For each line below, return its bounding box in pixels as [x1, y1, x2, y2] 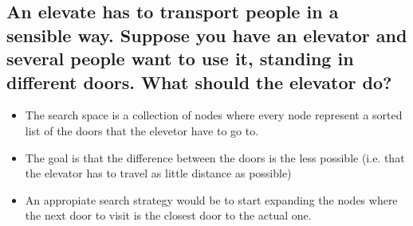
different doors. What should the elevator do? [6, 69, 392, 94]
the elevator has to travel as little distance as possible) [25, 165, 292, 181]
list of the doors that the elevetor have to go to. [25, 122, 259, 138]
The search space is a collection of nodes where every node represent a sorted [25, 107, 403, 123]
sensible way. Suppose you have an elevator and [6, 22, 407, 47]
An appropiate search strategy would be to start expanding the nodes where [25, 191, 398, 208]
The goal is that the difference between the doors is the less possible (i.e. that [25, 149, 405, 166]
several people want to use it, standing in [6, 46, 354, 71]
